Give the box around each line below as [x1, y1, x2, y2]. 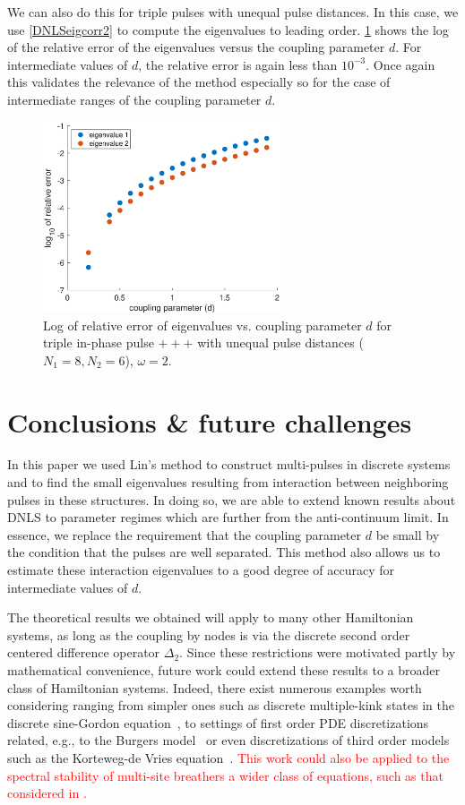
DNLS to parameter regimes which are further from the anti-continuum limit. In [7, 508, 449, 527]
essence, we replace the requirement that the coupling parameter [7, 525, 362, 544]
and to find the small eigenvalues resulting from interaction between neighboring [7, 473, 449, 492]
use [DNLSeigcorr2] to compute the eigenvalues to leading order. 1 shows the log [7, 20, 449, 39]
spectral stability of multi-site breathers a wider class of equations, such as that [7, 766, 443, 784]
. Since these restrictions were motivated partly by [179, 643, 456, 662]
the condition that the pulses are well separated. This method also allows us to [7, 543, 441, 561]
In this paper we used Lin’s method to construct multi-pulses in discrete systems [7, 455, 451, 474]
